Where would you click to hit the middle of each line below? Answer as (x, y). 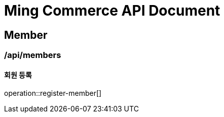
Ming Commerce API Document (112, 11)
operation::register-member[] (53, 93)
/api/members (33, 55)
